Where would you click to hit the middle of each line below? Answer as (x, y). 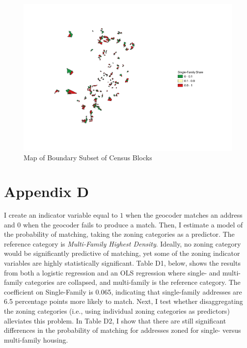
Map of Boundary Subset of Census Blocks (88, 158)
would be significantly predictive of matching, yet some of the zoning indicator (122, 253)
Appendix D (46, 191)
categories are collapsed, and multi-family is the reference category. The (133, 282)
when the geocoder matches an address (184, 214)
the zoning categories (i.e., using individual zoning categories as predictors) (117, 311)
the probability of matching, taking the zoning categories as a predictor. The (119, 234)
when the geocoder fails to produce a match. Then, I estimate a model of (133, 224)
